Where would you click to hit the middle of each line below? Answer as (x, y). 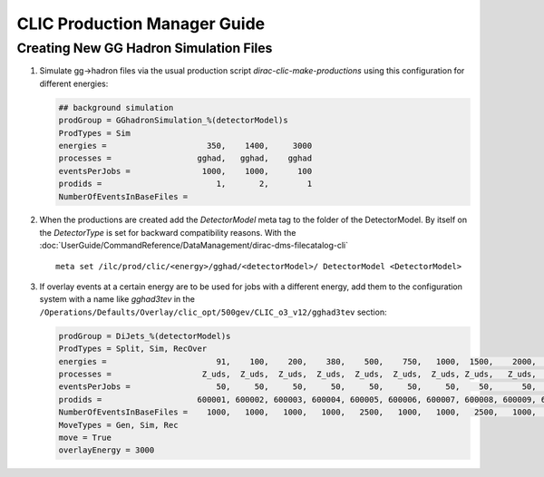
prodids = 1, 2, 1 (185, 184)
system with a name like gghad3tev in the (117, 299)
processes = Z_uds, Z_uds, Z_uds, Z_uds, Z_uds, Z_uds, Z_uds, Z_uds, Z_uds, (297, 374)
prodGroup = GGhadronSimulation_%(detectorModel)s (174, 121)
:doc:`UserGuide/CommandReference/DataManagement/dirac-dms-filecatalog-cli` (194, 246)
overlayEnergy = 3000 (107, 450)
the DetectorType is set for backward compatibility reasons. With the (168, 232)
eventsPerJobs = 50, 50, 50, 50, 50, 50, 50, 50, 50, (297, 387)
